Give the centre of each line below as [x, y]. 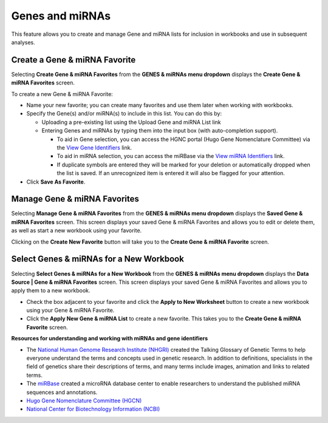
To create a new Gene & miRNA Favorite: [62, 94]
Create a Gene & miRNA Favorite [73, 60]
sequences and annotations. [62, 392]
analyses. [23, 42]
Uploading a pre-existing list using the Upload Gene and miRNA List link [131, 122]
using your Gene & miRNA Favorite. [70, 311]
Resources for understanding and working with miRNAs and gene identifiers [110, 339]
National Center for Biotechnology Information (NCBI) [93, 409]
